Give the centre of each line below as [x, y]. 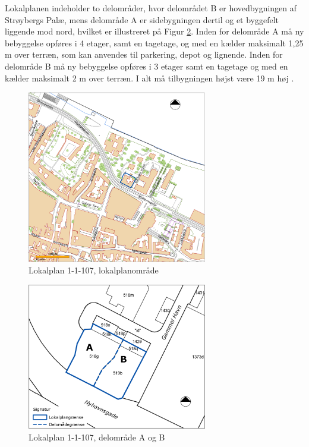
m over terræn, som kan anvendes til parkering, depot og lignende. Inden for [144, 54]
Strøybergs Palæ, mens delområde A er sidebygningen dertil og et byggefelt [142, 19]
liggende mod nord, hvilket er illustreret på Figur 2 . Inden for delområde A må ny [154, 31]
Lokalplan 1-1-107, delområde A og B [97, 437]
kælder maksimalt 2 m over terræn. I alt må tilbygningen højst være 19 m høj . [149, 78]
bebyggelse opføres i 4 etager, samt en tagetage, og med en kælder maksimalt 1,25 [154, 43]
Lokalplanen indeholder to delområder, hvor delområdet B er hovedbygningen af [151, 8]
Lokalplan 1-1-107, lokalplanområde [94, 270]
